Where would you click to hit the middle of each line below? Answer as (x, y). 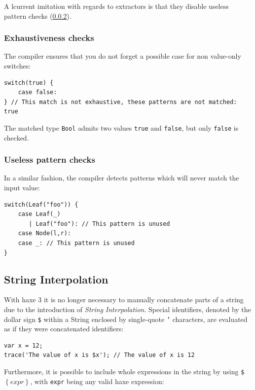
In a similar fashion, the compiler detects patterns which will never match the (122, 178)
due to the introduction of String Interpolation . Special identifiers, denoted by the (127, 309)
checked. (17, 137)
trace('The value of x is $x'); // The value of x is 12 (99, 355)
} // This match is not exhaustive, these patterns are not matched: (121, 102)
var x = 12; (23, 345)
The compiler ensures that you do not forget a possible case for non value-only (123, 56)
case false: (37, 92)
